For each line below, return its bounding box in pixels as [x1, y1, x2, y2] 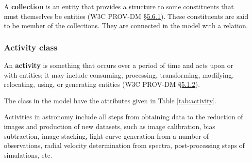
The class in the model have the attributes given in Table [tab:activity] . [4, 95, 217, 105]
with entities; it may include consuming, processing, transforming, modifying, [4, 69, 234, 80]
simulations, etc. [4, 149, 52, 160]
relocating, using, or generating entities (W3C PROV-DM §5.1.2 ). [4, 79, 200, 89]
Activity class [4, 41, 58, 53]
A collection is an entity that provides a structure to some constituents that [4, 1, 234, 11]
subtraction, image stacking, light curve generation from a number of [4, 130, 209, 141]
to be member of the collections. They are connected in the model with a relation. [4, 20, 248, 31]
